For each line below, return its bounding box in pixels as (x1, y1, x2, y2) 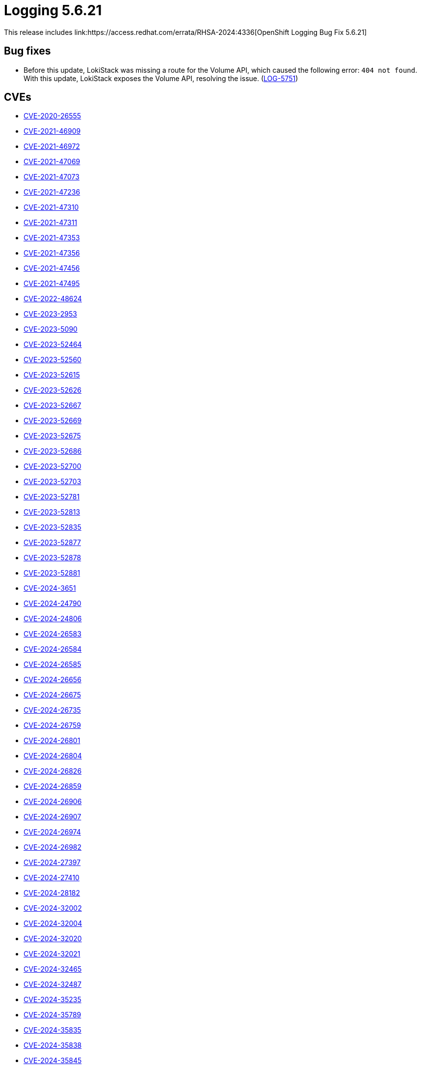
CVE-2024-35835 (24, 1026, 81, 1035)
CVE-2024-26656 (24, 675, 81, 684)
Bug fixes (4, 45, 51, 58)
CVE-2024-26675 (24, 691, 81, 699)
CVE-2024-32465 (24, 965, 82, 974)
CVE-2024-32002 (24, 904, 82, 913)
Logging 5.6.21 (4, 2, 102, 19)
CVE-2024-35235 (24, 995, 81, 1004)
